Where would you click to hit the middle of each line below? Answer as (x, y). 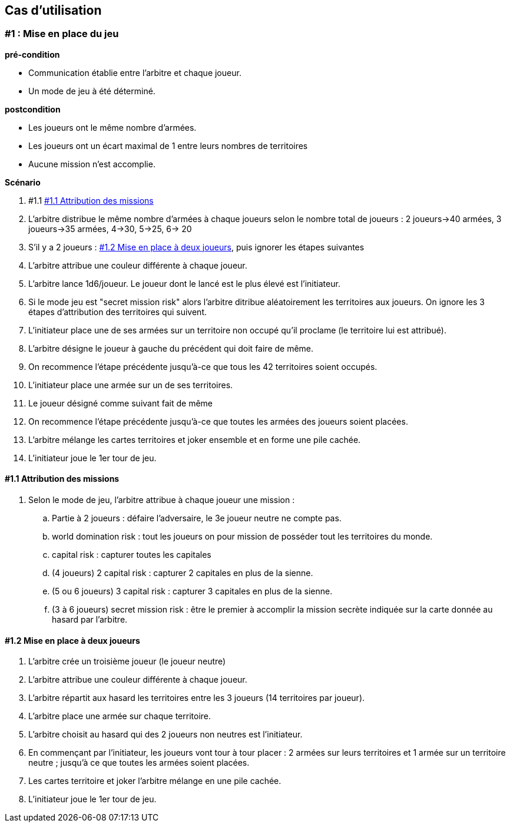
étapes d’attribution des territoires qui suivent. (117, 312)
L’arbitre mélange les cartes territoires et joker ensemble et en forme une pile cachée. (195, 439)
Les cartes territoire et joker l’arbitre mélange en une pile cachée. (155, 781)
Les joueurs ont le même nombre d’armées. (112, 127)
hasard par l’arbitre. (90, 620)
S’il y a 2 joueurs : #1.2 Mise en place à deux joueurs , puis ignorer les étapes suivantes (196, 247)
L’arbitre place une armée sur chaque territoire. (120, 716)
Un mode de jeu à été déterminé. (92, 91)
